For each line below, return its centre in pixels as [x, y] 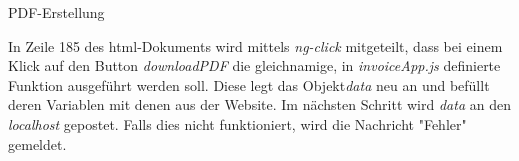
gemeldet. [37, 143]
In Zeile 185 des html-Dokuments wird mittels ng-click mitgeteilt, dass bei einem [255, 45]
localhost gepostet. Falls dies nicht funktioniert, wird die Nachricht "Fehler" [237, 123]
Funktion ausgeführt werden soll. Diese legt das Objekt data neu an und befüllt [249, 84]
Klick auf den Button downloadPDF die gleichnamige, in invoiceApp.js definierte [254, 65]
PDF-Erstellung [56, 12]
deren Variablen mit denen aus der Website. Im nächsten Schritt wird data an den [259, 104]
